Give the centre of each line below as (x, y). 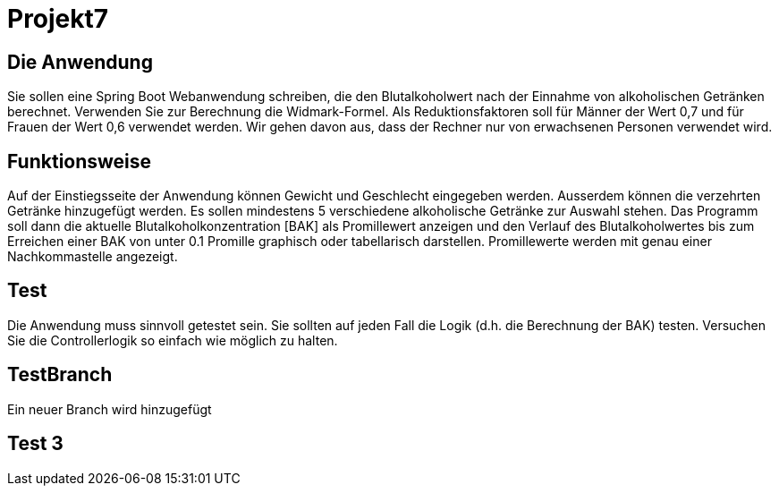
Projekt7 (58, 19)
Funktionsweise (80, 161)
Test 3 (35, 444)
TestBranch (60, 375)
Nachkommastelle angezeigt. (93, 257)
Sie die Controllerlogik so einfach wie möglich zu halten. (173, 340)
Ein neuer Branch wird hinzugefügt (110, 409)
